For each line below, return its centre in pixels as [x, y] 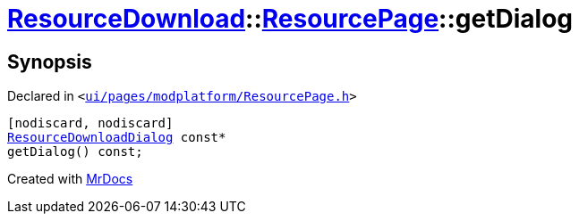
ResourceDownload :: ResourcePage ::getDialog [290, 19]
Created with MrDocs [70, 179]
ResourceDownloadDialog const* [117, 138]
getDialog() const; [75, 152]
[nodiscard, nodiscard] [90, 123]
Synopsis [50, 61]
